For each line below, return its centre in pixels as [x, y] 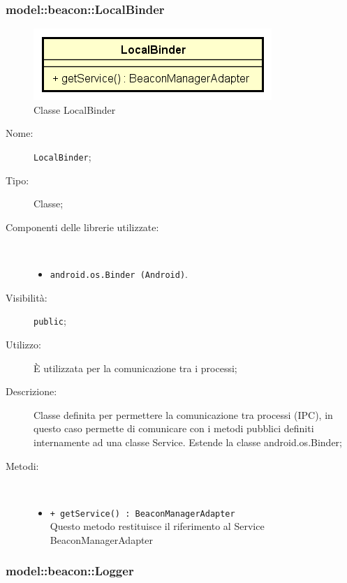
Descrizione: [31, 391]
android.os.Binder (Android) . [119, 274]
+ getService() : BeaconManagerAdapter [142, 514]
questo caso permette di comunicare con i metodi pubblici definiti [174, 428]
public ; [50, 321]
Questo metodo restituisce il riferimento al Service [157, 526]
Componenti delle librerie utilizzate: [82, 227]
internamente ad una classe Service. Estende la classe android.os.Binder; [188, 442]
